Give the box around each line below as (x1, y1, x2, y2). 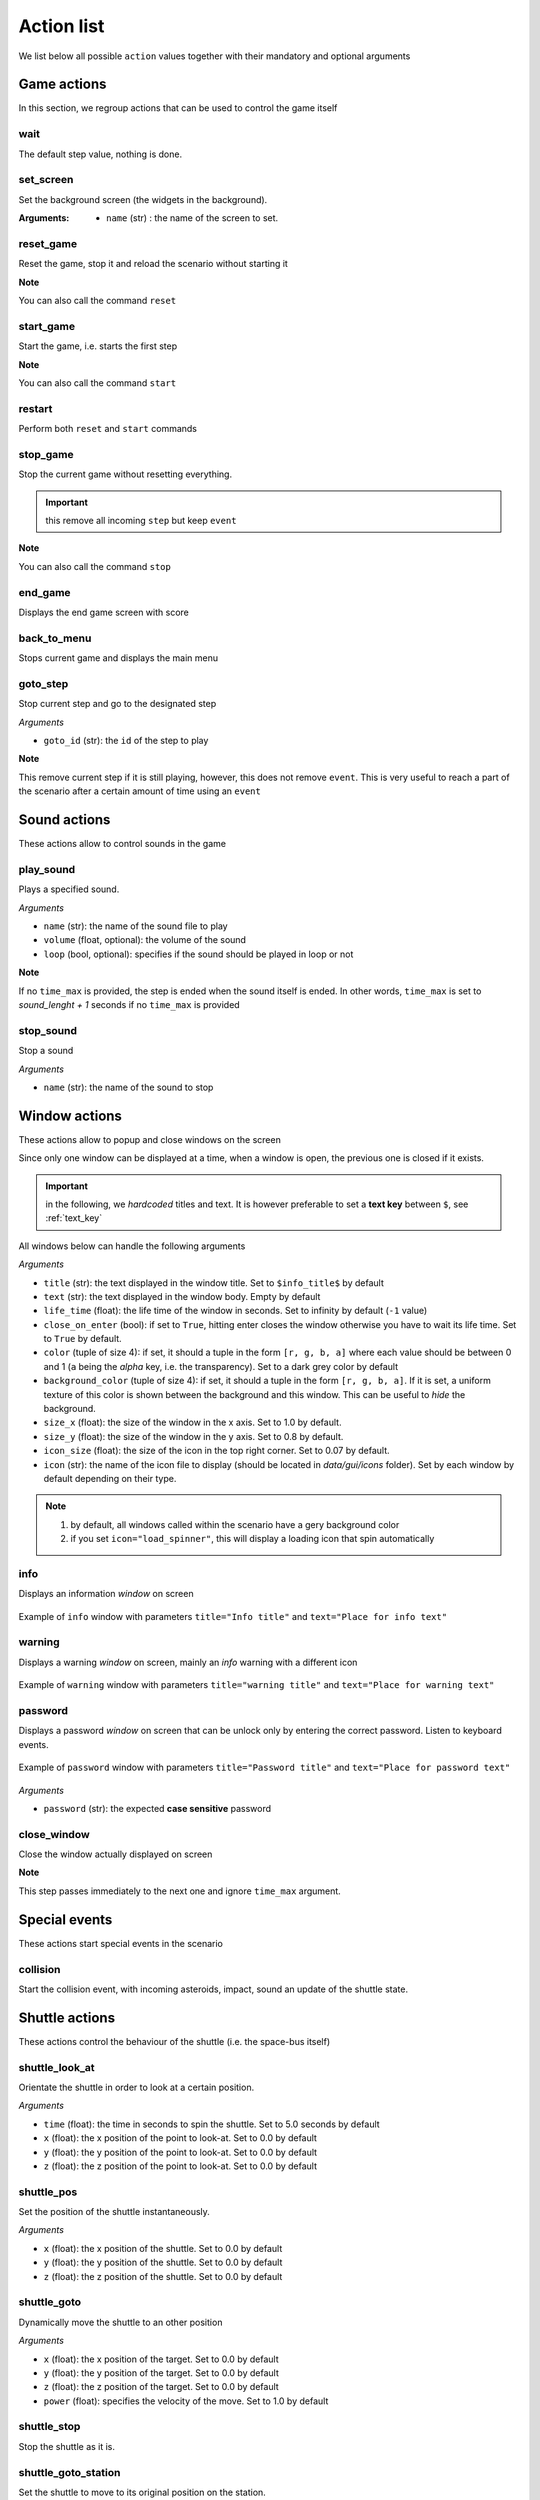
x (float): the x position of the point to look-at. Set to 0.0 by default (43, 2132, 317, 2144)
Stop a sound (18, 1045, 74, 1057)
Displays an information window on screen (18, 1588, 194, 1600)
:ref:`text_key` (45, 1212, 103, 1224)
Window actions (18, 1107, 122, 1124)
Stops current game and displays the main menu (18, 652, 219, 664)
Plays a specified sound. (18, 883, 120, 895)
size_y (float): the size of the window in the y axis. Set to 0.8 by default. (43, 1430, 344, 1442)
